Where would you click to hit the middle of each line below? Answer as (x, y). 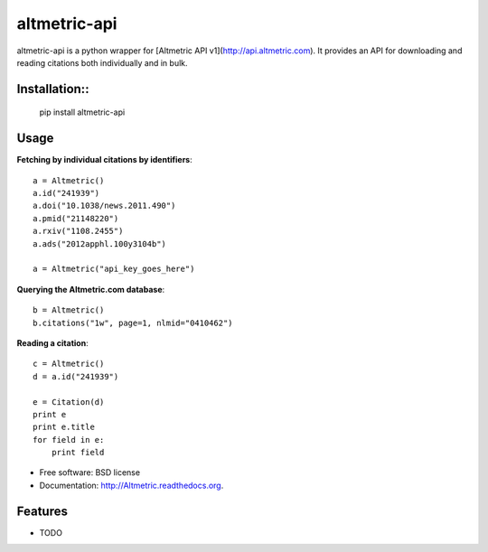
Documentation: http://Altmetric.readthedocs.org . (131, 485)
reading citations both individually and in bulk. (103, 62)
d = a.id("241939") (76, 376)
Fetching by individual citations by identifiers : (105, 160)
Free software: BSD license (89, 472)
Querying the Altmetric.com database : (91, 289)
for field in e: (69, 440)
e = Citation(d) (69, 402)
